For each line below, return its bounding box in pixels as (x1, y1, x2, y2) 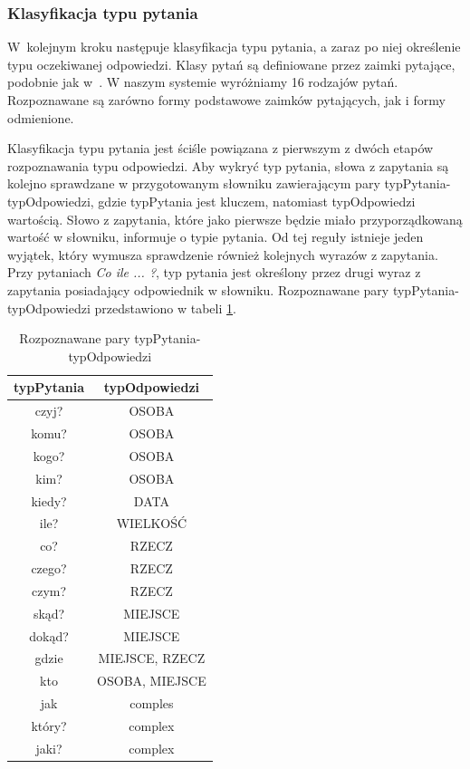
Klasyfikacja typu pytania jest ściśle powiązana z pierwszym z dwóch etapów (7, 139, 434, 158)
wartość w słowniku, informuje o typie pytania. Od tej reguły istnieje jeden (7, 227, 424, 246)
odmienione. (7, 108, 74, 127)
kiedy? (31, 491, 67, 510)
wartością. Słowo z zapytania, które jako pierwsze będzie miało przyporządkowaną (7, 209, 463, 228)
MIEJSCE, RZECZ (98, 649, 206, 668)
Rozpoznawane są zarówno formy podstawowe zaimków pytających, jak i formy (7, 91, 446, 109)
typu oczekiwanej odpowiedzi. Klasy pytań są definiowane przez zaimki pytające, (7, 54, 456, 73)
